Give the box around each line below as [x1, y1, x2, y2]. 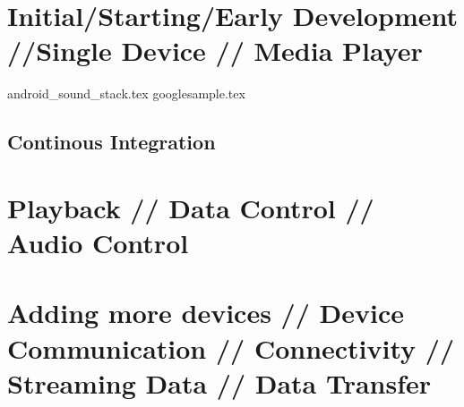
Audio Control [7, 225, 189, 261]
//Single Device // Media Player [7, 32, 423, 69]
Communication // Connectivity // [7, 329, 455, 366]
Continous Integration [7, 128, 216, 156]
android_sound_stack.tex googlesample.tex [7, 84, 245, 103]
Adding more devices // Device [7, 294, 404, 331]
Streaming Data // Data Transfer [7, 364, 432, 401]
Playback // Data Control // [7, 189, 374, 225]
